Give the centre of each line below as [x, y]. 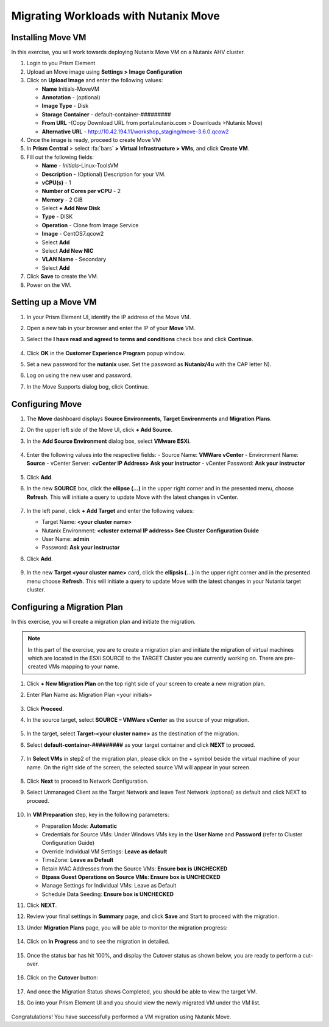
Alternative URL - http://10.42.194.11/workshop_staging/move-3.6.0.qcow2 [135, 132]
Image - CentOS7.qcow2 [73, 234]
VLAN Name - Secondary [74, 259]
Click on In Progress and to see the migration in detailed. [98, 942]
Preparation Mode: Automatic [79, 826]
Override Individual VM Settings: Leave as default [104, 851]
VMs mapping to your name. [84, 666]
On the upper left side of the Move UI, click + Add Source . [100, 430]
